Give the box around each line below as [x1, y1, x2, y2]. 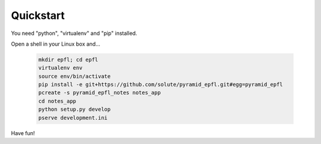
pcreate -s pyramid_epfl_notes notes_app [38, 89, 161, 96]
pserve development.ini [38, 114, 108, 121]
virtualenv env [38, 65, 83, 71]
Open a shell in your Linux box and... [11, 40, 100, 47]
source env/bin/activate [38, 73, 111, 79]
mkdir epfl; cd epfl [38, 56, 98, 63]
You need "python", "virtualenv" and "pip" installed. [11, 30, 137, 37]
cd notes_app [38, 98, 77, 104]
